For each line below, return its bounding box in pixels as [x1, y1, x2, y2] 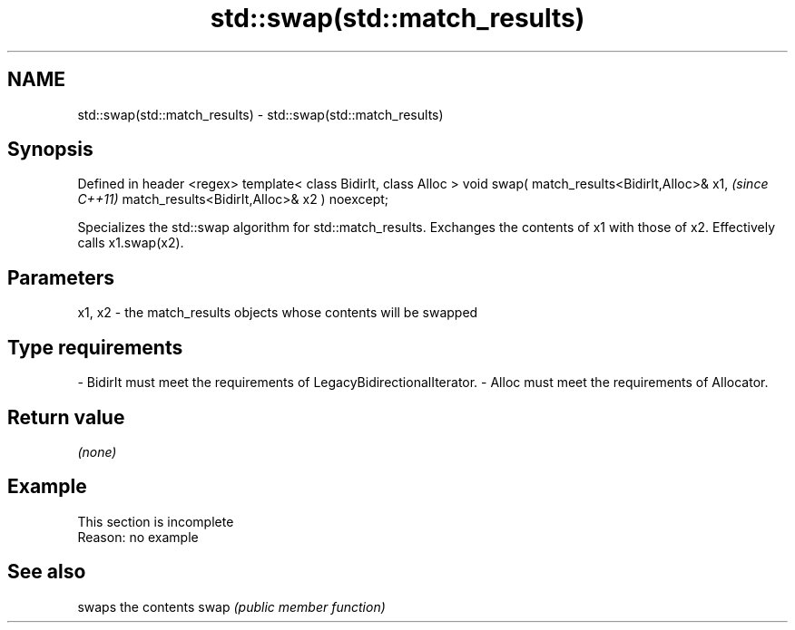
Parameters [7, 266, 114, 289]
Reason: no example [77, 528, 199, 545]
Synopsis [7, 138, 93, 161]
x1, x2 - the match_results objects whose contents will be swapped [77, 305, 478, 321]
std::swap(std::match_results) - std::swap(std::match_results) [77, 106, 444, 122]
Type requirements [7, 335, 183, 359]
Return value [7, 405, 125, 429]
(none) [77, 443, 117, 460]
